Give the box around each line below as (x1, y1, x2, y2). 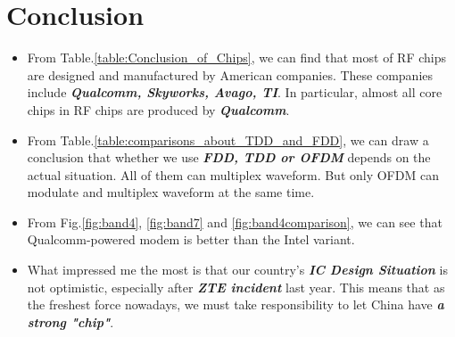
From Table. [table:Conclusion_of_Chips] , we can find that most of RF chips (27, 48, 446, 67)
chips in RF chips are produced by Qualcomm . (27, 100, 290, 119)
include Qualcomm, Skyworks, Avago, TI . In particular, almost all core (27, 83, 443, 102)
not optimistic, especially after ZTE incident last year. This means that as (27, 277, 445, 296)
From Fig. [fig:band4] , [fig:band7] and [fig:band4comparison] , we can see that (27, 212, 443, 231)
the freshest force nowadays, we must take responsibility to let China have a (27, 295, 444, 314)
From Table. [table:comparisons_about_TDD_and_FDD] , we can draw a (27, 130, 429, 149)
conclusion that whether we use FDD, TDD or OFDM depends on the (27, 148, 431, 167)
